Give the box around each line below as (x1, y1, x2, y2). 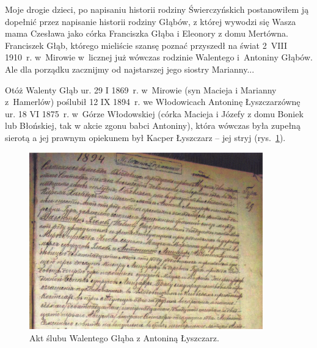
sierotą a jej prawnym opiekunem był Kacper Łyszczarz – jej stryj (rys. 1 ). (5, 131, 286, 143)
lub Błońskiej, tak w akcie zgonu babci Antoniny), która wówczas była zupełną (5, 119, 301, 132)
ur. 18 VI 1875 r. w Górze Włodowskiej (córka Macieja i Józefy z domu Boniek (5, 107, 304, 120)
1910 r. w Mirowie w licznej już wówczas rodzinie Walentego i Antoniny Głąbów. (5, 51, 313, 63)
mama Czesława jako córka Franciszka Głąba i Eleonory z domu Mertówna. (5, 27, 289, 40)
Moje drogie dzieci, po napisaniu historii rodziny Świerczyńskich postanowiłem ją (5, 3, 309, 15)
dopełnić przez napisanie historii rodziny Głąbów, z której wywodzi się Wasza (5, 15, 296, 27)
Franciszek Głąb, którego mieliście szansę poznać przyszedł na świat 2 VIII (5, 38, 288, 51)
